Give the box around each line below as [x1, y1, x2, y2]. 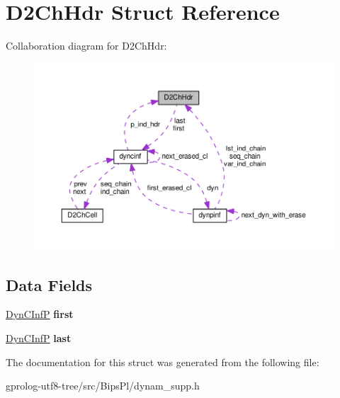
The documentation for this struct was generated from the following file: [6, 354, 319, 369]
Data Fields [6, 273, 93, 295]
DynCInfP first [6, 307, 74, 322]
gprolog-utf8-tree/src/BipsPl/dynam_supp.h [6, 378, 200, 393]
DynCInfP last [6, 330, 72, 345]
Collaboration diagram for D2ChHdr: [6, 38, 167, 53]
